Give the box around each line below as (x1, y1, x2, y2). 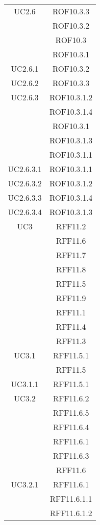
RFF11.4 (56, 321, 86, 332)
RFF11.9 (56, 292, 86, 304)
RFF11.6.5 (52, 407, 89, 418)
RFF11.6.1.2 (50, 507, 92, 519)
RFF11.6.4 (52, 421, 89, 433)
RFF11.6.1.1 (50, 493, 92, 504)
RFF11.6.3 (52, 450, 89, 461)
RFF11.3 (56, 335, 86, 347)
